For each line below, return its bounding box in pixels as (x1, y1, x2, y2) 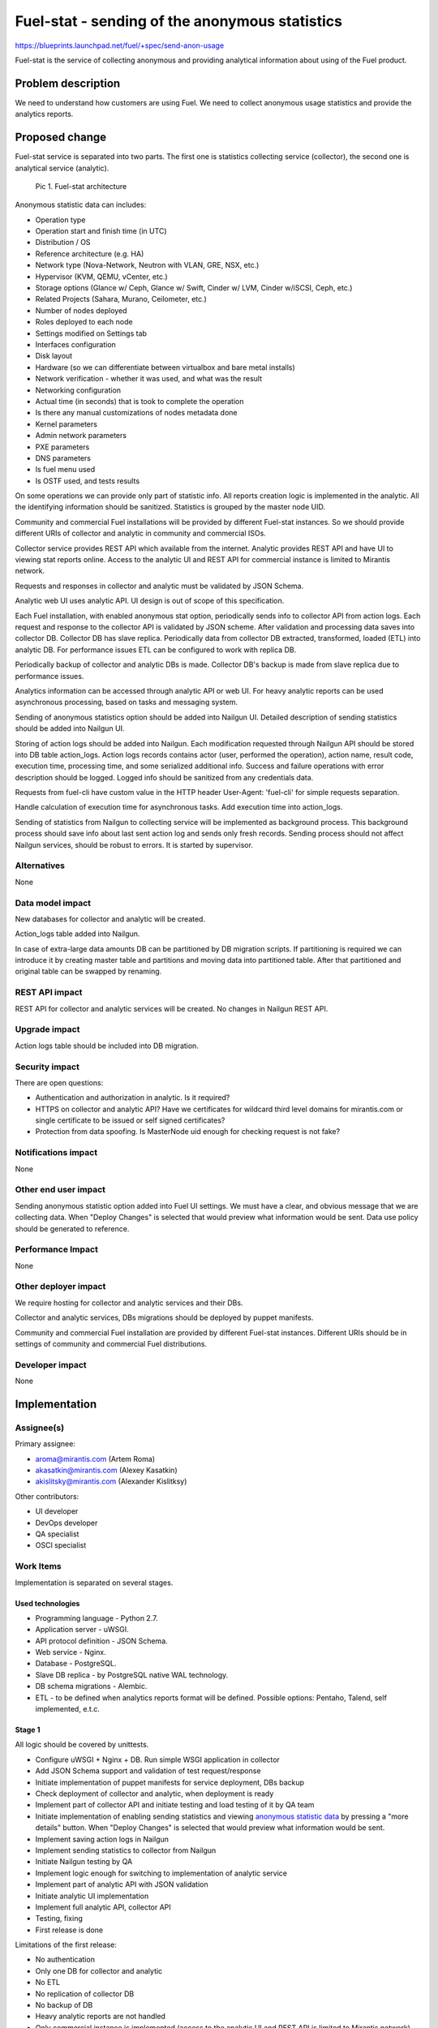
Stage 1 (15, 1725, 41, 1735)
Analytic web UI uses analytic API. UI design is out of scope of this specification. (15, 596, 285, 606)
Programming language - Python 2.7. (35, 1613, 158, 1622)
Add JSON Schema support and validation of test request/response (35, 1766, 261, 1776)
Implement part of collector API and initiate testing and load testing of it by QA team (35, 1800, 315, 1810)
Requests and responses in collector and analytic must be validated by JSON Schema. (15, 581, 304, 591)
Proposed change (15, 131, 107, 144)
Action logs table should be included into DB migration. (15, 1041, 199, 1051)
